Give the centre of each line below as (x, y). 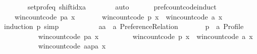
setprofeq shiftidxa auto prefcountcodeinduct (122, 6)
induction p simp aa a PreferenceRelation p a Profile (124, 26)
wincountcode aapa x (72, 46)
